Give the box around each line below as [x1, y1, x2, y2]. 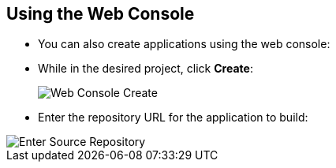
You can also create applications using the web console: [38, 37, 330, 51]
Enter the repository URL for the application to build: [38, 110, 308, 125]
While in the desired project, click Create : [38, 62, 253, 76]
